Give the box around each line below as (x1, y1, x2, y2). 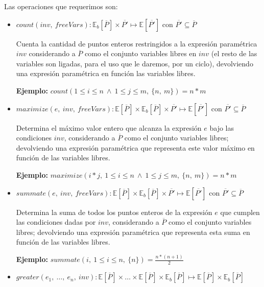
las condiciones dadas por (16, 217, 96, 227)
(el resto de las (211, 48, 257, 59)
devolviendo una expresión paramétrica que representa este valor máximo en (16, 142, 255, 153)
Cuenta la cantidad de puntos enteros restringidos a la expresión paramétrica (16, 38, 257, 49)
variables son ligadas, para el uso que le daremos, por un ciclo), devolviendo (16, 58, 253, 68)
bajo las (209, 122, 234, 133)
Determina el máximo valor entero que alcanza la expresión (16, 122, 202, 133)
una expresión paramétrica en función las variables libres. (16, 68, 196, 79)
